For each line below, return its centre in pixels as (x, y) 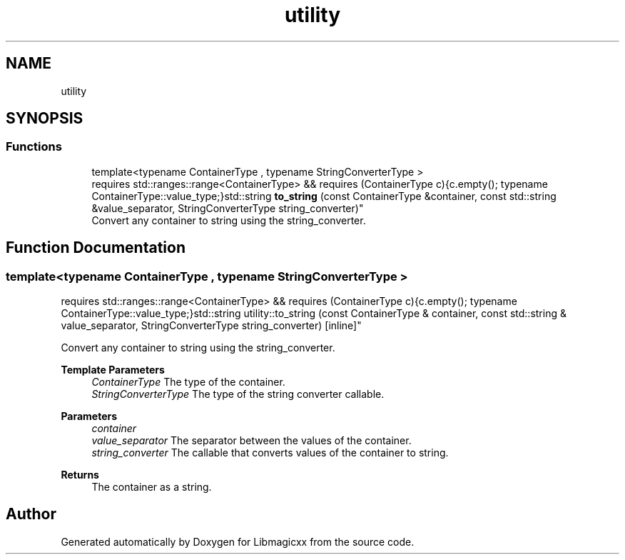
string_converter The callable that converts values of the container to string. (270, 453)
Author (31, 514)
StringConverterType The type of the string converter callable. (238, 394)
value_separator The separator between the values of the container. (251, 441)
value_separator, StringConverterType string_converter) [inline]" (211, 326)
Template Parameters (113, 370)
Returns (80, 475)
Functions (34, 147)
